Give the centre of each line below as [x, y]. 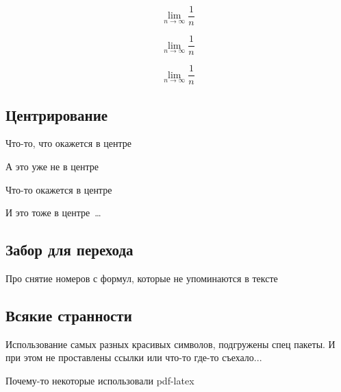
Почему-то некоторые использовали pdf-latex [100, 380]
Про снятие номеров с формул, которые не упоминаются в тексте [142, 278]
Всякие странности [69, 315]
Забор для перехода [70, 250]
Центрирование [57, 114]
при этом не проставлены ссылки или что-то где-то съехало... [134, 357]
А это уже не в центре [52, 166]
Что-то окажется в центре [59, 189]
